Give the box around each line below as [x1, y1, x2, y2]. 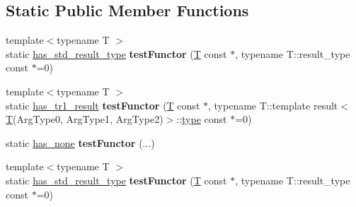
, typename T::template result [208, 97, 338, 112]
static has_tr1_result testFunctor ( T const [6, 97, 200, 112]
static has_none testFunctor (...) [6, 135, 155, 150]
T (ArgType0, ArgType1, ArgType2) [6, 112, 163, 126]
